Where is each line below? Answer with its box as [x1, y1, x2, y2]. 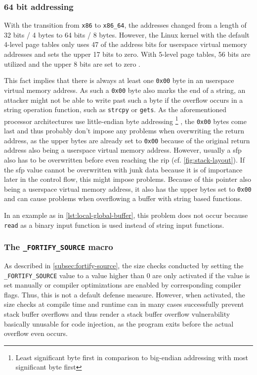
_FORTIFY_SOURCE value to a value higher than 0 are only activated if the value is [4, 270, 250, 280]
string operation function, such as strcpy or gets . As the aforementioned [4, 104, 227, 115]
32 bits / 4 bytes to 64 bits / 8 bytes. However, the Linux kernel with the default [4, 29, 250, 40]
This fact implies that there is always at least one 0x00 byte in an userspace [4, 75, 234, 85]
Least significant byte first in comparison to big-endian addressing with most [15, 352, 249, 362]
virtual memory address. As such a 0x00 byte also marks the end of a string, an [4, 84, 246, 95]
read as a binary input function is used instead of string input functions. [4, 219, 224, 230]
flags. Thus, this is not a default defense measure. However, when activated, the [4, 289, 245, 299]
